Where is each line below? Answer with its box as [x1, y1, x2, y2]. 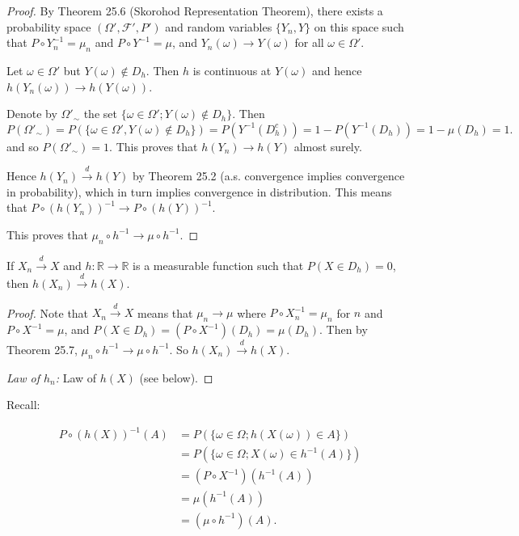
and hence [311, 61, 362, 78]
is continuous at [192, 61, 272, 78]
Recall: [6, 396, 40, 413]
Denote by [6, 105, 57, 122]
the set [83, 105, 117, 122]
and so [6, 137, 39, 154]
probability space [6, 18, 91, 35]
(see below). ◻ [139, 369, 213, 386]
